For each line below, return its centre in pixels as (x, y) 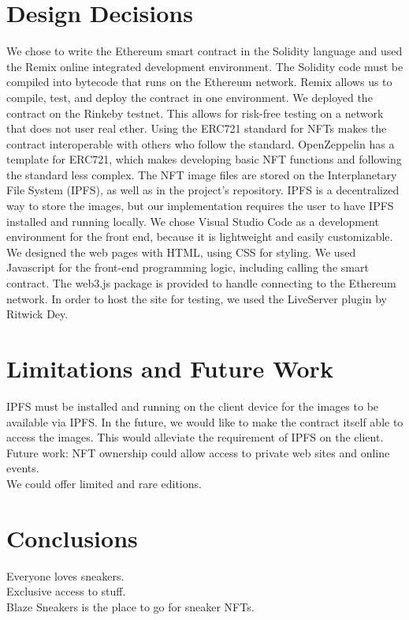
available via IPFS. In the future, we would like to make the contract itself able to (205, 421)
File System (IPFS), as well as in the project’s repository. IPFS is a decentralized (203, 190)
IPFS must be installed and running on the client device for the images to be (193, 406)
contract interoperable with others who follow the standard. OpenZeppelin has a (201, 143)
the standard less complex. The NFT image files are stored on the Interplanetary (202, 174)
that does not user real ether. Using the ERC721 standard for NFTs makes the (197, 128)
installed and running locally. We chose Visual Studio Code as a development (193, 221)
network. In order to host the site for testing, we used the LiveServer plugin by (197, 298)
